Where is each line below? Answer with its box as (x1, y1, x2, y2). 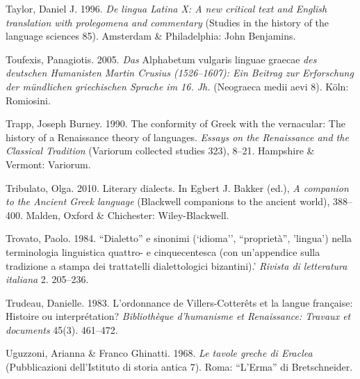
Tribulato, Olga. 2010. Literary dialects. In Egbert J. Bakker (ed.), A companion (6, 180, 349, 195)
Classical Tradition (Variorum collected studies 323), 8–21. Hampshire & (6, 143, 315, 158)
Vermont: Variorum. (6, 156, 91, 171)
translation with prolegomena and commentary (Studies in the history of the (6, 15, 329, 29)
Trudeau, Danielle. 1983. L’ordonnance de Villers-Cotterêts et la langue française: (6, 295, 353, 309)
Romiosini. (6, 92, 51, 107)
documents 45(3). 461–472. (6, 322, 118, 337)
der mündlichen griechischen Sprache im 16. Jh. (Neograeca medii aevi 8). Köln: (6, 79, 349, 93)
